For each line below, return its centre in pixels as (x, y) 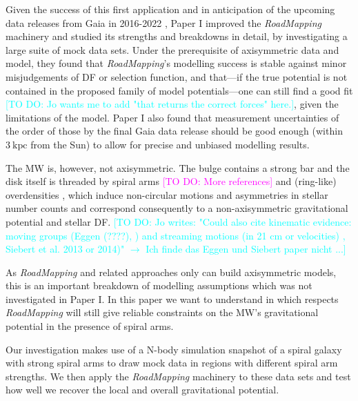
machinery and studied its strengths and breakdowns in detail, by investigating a (177, 36)
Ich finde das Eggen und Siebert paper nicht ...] (246, 249)
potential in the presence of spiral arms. (90, 326)
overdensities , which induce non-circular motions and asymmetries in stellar (167, 194)
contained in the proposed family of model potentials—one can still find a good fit (179, 90)
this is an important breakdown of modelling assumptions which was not (159, 285)
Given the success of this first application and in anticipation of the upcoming (170, 9)
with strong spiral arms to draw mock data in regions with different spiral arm (172, 363)
